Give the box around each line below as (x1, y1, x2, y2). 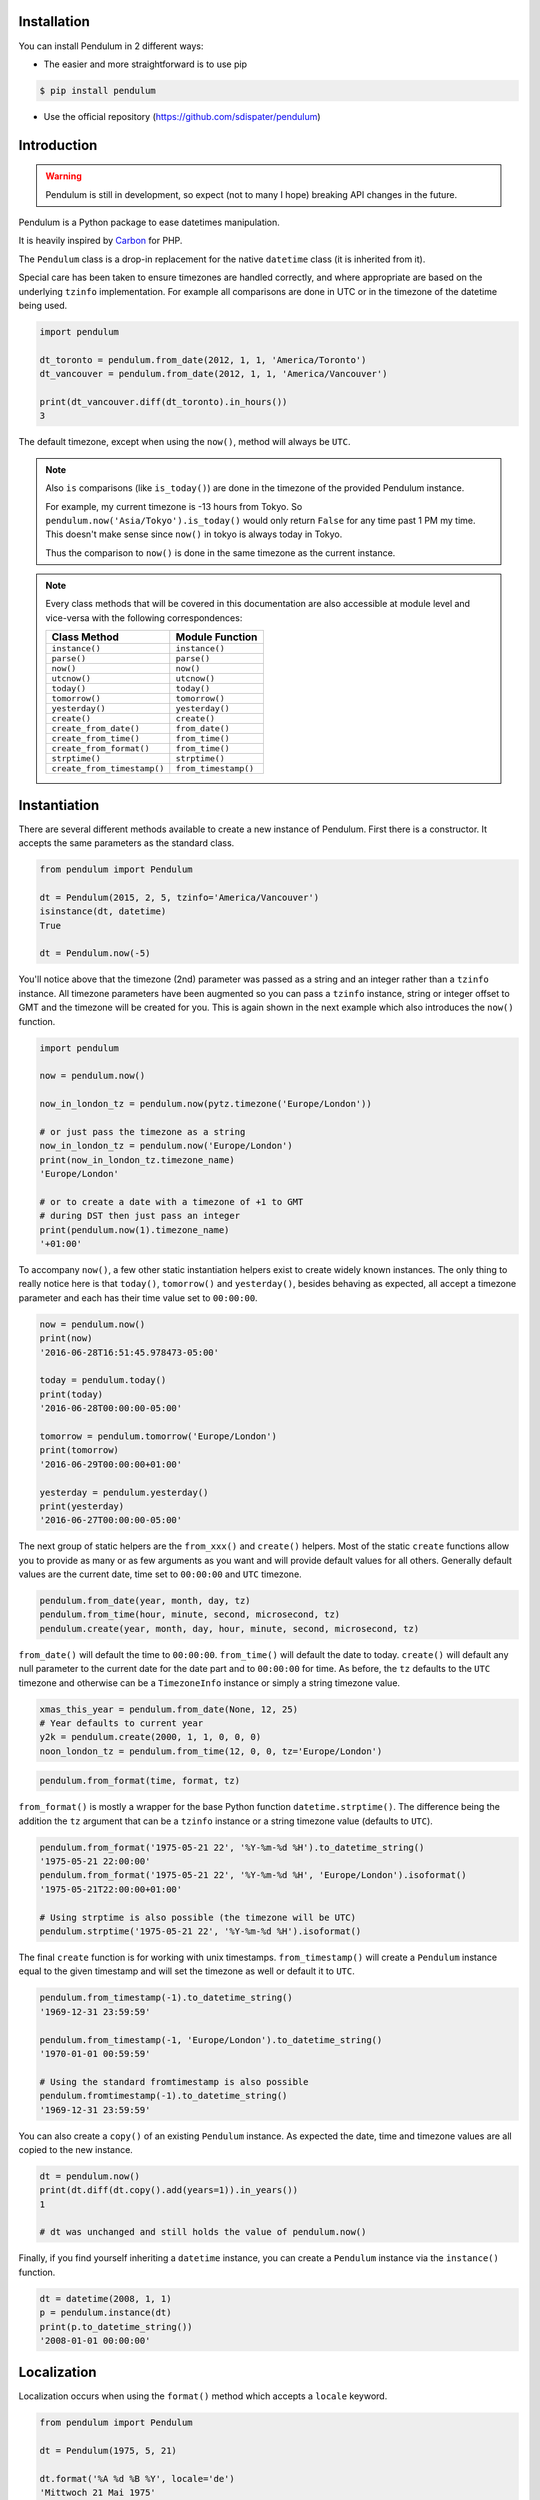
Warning (45, 170, 82, 182)
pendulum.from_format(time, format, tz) (39, 1775, 240, 1787)
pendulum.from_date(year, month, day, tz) (39, 1595, 251, 1607)
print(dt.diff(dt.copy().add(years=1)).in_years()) (39, 2185, 299, 2196)
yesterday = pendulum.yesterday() (39, 1486, 209, 1498)
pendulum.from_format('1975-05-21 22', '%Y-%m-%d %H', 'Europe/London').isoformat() (39, 1870, 467, 1881)
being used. (18, 300, 68, 312)
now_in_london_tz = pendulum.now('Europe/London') (39, 1140, 294, 1152)
